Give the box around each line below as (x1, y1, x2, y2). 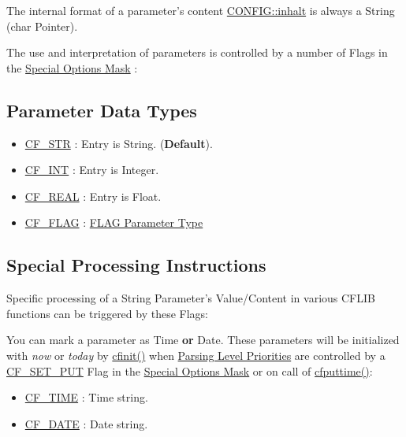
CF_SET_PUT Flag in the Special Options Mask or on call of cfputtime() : (6, 362, 373, 379)
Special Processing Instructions (6, 253, 266, 277)
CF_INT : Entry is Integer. (24, 161, 159, 178)
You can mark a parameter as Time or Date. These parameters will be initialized (6, 331, 400, 348)
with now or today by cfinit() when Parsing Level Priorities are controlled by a (6, 346, 386, 363)
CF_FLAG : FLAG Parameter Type (24, 214, 203, 231)
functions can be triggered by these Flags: (6, 305, 209, 321)
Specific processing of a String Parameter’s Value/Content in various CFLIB (6, 290, 375, 306)
